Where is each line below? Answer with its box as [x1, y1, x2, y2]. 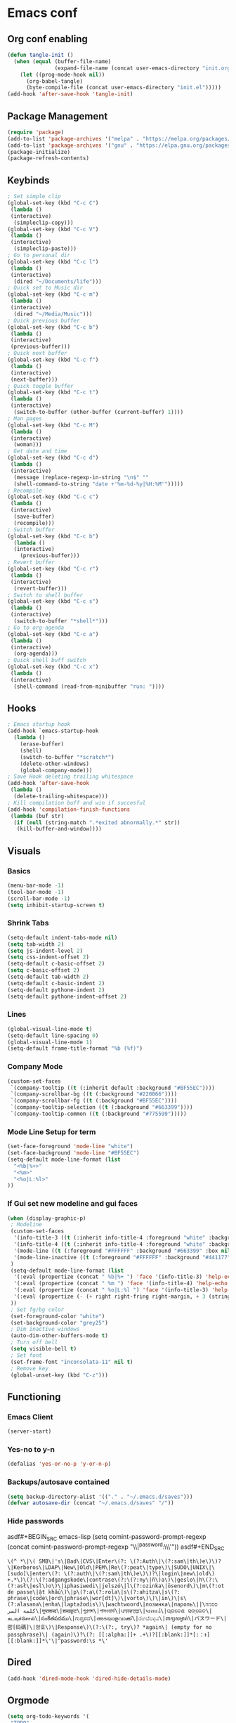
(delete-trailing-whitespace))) [13, 793, 109, 800]
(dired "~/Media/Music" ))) [13, 311, 93, 318]
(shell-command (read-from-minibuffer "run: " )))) [13, 683, 165, 690]
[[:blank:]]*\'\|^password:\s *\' [7, 1637, 109, 1644]
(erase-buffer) [20, 741, 65, 748]
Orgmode [7, 1694, 50, 1706]
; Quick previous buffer [7, 317, 80, 324]
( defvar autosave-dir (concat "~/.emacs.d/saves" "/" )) [7, 1500, 174, 1507]
